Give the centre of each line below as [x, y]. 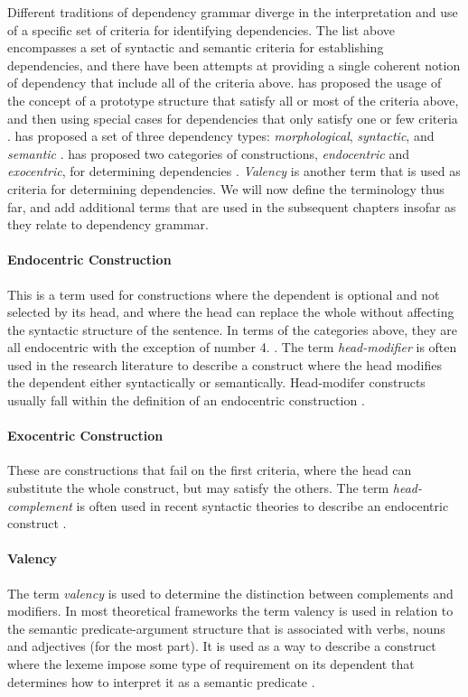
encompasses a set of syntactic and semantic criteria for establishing [196, 47]
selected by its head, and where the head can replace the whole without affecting [231, 312]
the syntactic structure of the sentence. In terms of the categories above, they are [232, 329]
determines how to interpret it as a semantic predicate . [161, 681]
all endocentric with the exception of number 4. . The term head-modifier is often [232, 347]
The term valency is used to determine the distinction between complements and [230, 593]
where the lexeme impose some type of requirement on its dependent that [211, 664]
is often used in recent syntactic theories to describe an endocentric [262, 505]
